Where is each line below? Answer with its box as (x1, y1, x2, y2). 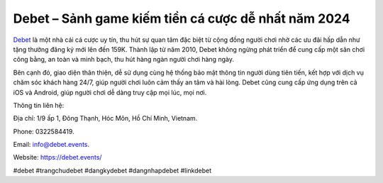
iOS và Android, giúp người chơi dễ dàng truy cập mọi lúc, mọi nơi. (13, 88, 207, 96)
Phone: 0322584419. (13, 127, 74, 135)
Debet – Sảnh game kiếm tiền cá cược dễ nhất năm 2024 (13, 11, 350, 26)
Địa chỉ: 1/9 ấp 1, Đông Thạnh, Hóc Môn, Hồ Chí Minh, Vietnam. (13, 114, 198, 123)
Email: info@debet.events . (13, 140, 90, 149)
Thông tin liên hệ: (13, 101, 65, 109)
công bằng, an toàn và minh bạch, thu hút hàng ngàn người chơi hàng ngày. (13, 55, 234, 64)
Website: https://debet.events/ (13, 153, 102, 162)
